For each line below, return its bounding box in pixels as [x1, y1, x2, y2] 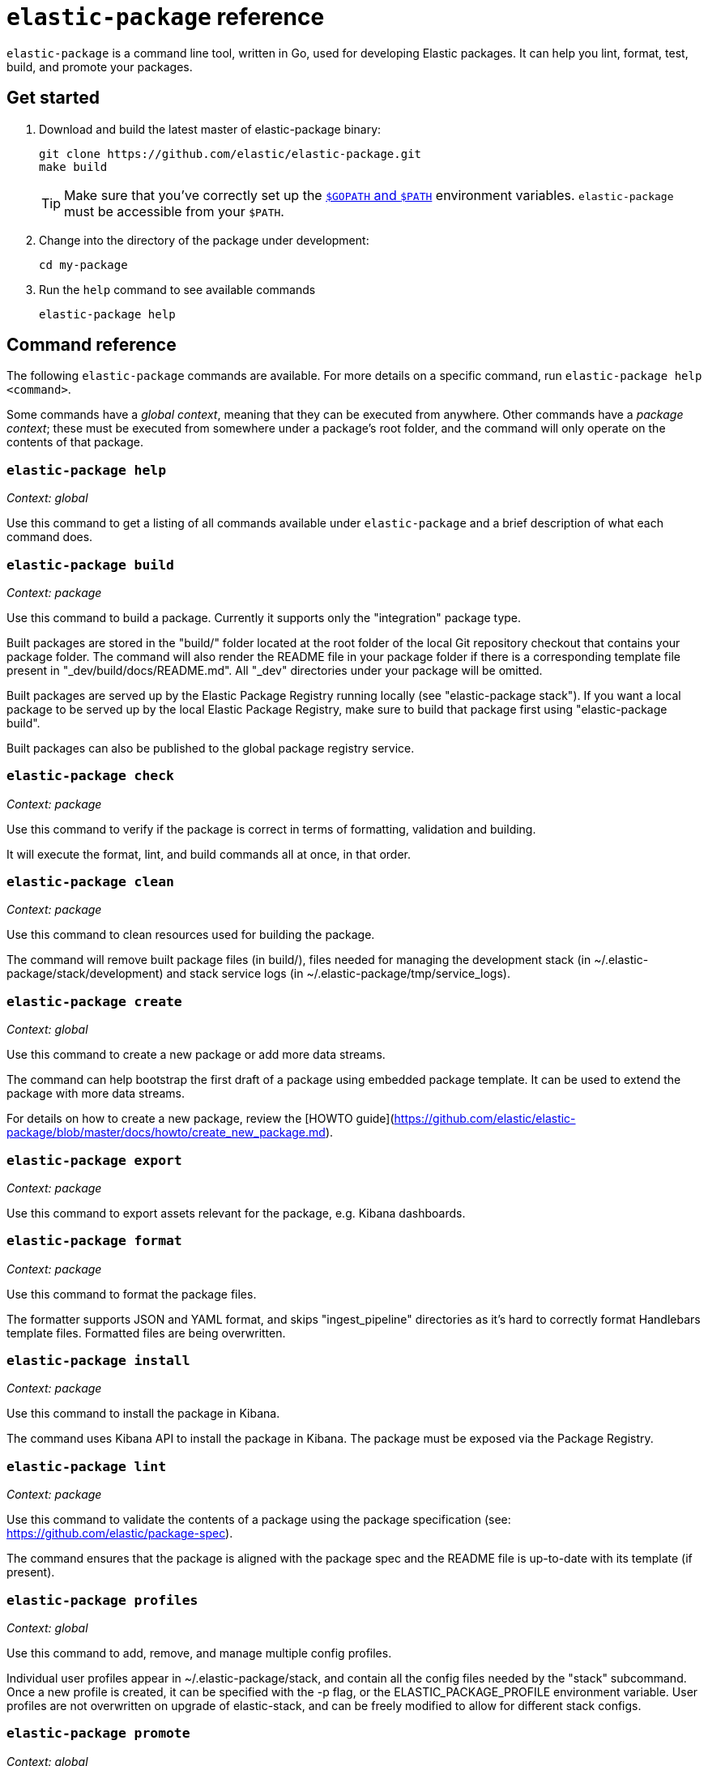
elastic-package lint [6, 1458, 166, 1474]
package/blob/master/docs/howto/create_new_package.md [6, 1125, 326, 1140]
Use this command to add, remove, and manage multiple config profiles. [6, 1645, 392, 1660]
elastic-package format [6, 1233, 182, 1249]
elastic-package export [6, 1152, 182, 1168]
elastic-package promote [6, 1725, 190, 1742]
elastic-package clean [6, 874, 174, 890]
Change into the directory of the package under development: [39, 232, 369, 247]
